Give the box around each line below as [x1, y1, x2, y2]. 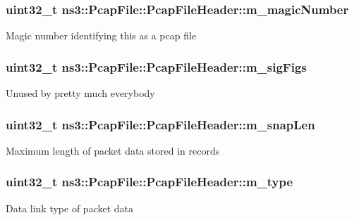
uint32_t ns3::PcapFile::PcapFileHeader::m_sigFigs [6, 58, 307, 75]
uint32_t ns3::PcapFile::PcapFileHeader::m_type [6, 173, 293, 190]
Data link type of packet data [6, 200, 134, 215]
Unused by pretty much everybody [6, 86, 155, 101]
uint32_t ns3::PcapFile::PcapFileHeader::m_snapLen [6, 115, 315, 133]
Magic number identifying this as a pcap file [6, 28, 197, 43]
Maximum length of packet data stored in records [6, 143, 220, 157]
